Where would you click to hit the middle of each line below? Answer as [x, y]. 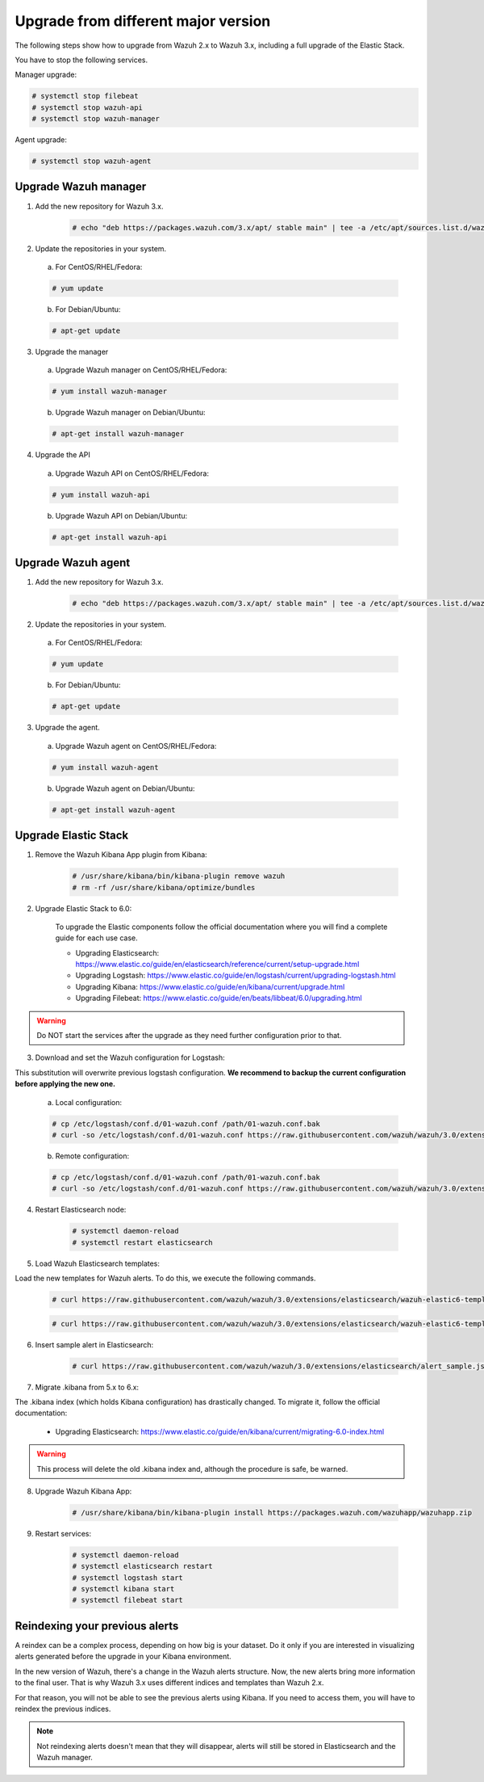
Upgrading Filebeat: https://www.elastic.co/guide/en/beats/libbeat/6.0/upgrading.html [219, 998]
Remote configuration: [92, 1156]
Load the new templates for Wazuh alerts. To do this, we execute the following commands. [165, 1278]
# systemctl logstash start [127, 1578]
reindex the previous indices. [63, 1708]
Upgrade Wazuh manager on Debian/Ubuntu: [130, 413]
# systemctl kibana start [123, 1589]
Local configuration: [89, 1102]
